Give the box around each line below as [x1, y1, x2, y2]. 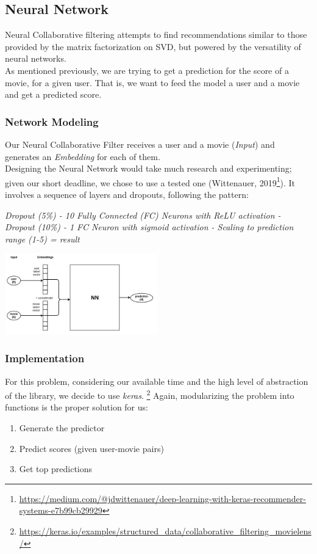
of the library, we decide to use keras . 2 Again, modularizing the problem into [5, 387, 294, 401]
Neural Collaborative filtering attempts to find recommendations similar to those [5, 28, 307, 41]
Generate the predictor [19, 421, 105, 434]
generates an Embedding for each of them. [5, 150, 160, 162]
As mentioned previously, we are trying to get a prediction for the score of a [5, 64, 289, 76]
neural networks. [5, 52, 66, 65]
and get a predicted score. [5, 88, 102, 101]
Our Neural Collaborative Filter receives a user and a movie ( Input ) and [5, 137, 275, 150]
